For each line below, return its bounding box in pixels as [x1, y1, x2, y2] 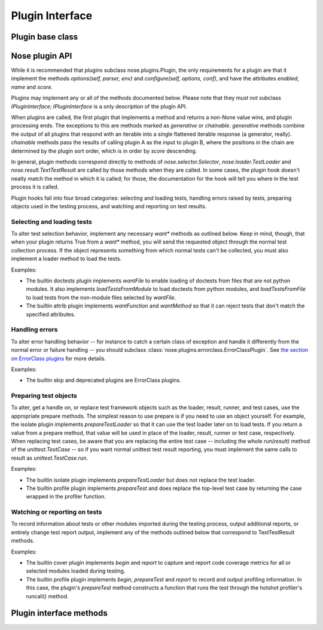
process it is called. [11, 183, 59, 191]
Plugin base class [11, 32, 78, 42]
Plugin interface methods [11, 608, 108, 619]
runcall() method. [26, 592, 69, 599]
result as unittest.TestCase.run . [11, 454, 88, 461]
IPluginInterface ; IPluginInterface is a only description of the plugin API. [11, 102, 188, 110]
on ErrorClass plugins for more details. [11, 355, 106, 362]
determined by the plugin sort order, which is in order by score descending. [11, 147, 197, 154]
